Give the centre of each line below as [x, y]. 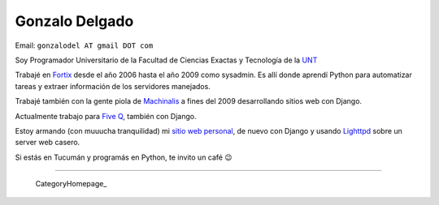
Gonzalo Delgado [74, 21]
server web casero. [48, 143]
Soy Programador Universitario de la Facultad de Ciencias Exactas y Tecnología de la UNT [166, 60]
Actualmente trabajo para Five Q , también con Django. [106, 116]
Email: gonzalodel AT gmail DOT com [84, 45]
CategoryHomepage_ [71, 184]
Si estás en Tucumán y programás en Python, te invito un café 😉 [124, 157]
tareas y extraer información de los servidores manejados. [113, 86]
